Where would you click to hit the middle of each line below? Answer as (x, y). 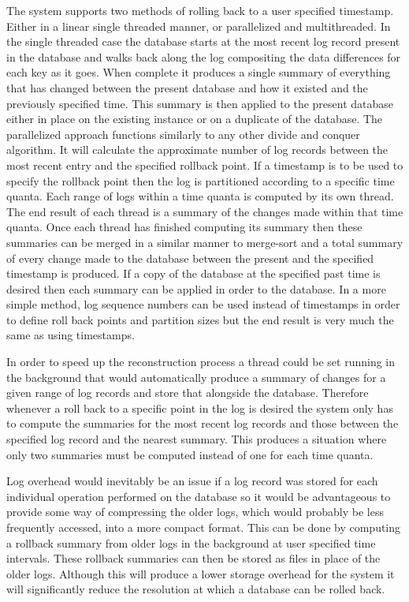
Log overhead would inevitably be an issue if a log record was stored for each (192, 481)
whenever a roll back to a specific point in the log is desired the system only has (200, 408)
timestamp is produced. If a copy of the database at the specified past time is (193, 273)
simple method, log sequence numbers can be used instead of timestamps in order (203, 304)
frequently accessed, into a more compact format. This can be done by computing (204, 527)
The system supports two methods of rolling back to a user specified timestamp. (200, 10)
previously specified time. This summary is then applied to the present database (200, 103)
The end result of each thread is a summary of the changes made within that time (205, 211)
